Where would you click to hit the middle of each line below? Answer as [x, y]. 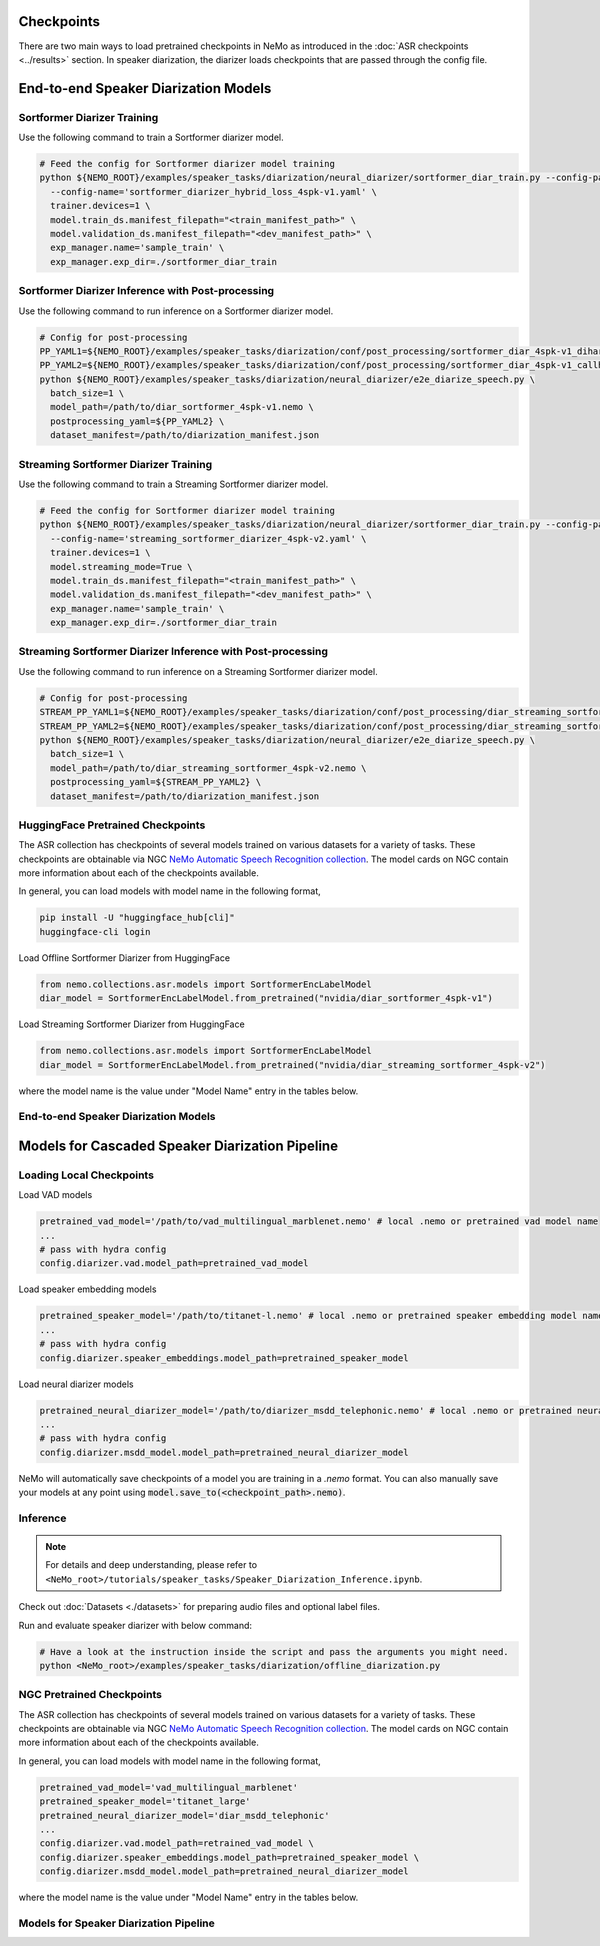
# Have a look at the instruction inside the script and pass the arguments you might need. [274, 1651]
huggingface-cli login [95, 931]
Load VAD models [55, 1195]
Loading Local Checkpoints [86, 1175]
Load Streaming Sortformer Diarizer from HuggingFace [131, 1024]
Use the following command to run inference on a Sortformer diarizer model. [176, 311]
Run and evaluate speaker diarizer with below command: [135, 1625]
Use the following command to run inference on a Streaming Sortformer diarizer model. [198, 671]
